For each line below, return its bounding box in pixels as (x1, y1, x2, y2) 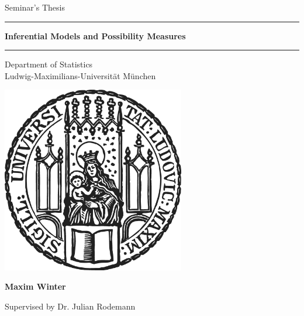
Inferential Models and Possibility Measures (5, 29, 186, 42)
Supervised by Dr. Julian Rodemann (5, 300, 136, 312)
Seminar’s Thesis (5, 1, 65, 13)
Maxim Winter (5, 280, 66, 293)
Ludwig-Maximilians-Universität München (5, 69, 156, 81)
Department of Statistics (5, 58, 93, 70)
